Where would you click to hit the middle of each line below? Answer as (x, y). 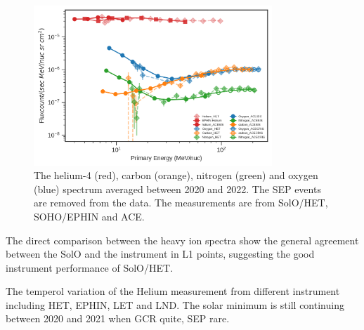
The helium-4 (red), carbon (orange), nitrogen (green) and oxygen (176, 175)
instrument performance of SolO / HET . (90, 267)
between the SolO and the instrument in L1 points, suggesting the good (160, 254)
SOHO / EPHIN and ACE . (89, 216)
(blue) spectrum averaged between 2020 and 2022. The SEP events (177, 189)
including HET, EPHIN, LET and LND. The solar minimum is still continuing (175, 304)
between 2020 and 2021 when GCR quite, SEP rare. (118, 318)
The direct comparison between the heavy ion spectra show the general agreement (182, 240)
